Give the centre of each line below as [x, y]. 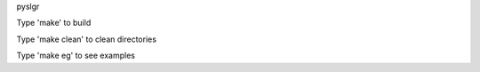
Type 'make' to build [54, 23]
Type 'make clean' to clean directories [87, 39]
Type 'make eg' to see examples [76, 56]
